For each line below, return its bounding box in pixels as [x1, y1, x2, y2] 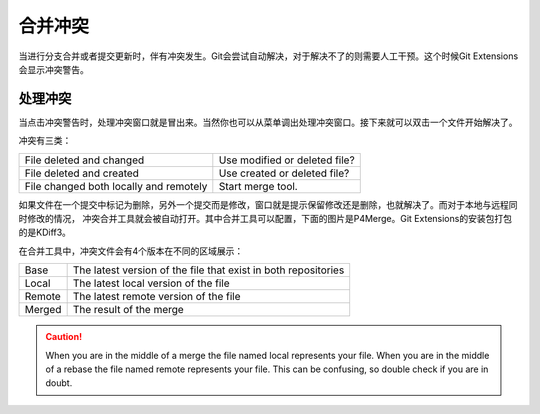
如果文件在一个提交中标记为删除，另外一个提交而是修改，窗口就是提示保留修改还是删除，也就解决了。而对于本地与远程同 [18, 198, 518, 210]
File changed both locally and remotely [24, 179, 208, 193]
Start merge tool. [218, 179, 299, 193]
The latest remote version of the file [72, 290, 241, 304]
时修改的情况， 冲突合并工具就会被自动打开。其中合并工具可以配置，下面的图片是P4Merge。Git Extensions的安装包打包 [18, 213, 512, 225]
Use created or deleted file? [218, 166, 350, 180]
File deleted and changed [24, 153, 145, 167]
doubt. [45, 377, 73, 389]
